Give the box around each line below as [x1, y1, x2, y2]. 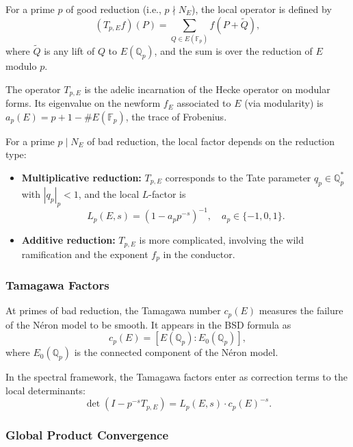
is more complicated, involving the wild [139, 233, 304, 247]
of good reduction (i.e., [66, 2, 161, 16]
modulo [5, 59, 37, 73]
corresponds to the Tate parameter [165, 170, 311, 184]
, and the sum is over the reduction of [154, 44, 313, 58]
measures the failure [259, 303, 343, 318]
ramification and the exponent [21, 246, 148, 261]
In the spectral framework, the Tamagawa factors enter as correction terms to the [5, 370, 348, 384]
